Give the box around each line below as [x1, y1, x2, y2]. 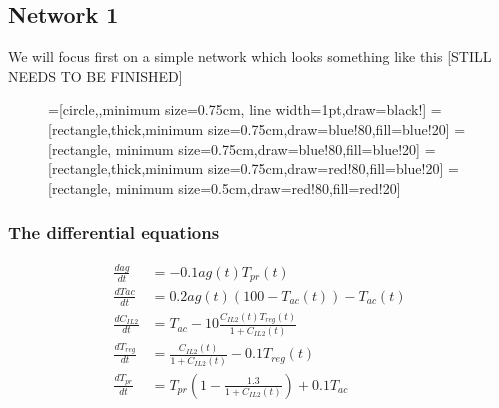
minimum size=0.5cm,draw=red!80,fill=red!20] [115, 177, 401, 198]
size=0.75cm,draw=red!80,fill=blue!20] [207, 158, 444, 179]
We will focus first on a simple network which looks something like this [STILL [8, 46, 492, 67]
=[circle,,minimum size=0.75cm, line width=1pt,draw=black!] [48, 99, 427, 120]
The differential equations [8, 220, 220, 245]
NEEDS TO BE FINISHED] [8, 65, 183, 86]
